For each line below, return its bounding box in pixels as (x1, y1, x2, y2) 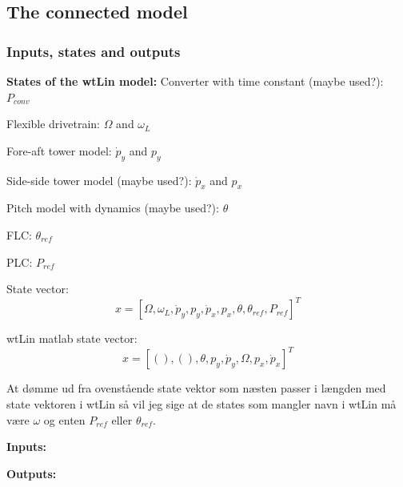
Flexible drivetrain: (6, 115, 100, 132)
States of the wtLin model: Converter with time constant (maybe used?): (6, 73, 384, 89)
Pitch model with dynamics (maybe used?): (6, 199, 219, 216)
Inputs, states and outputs (6, 41, 181, 61)
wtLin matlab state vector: (6, 330, 138, 347)
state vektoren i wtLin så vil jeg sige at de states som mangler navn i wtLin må (6, 395, 397, 412)
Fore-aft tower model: (6, 142, 112, 159)
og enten (43, 411, 86, 428)
